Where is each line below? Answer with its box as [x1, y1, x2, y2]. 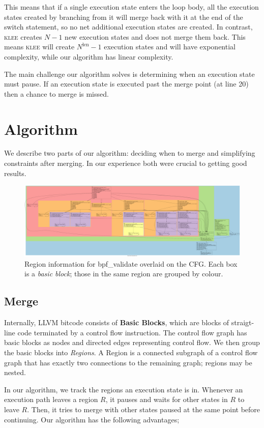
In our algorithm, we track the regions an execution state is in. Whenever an [4, 384, 243, 394]
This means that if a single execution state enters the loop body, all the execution [4, 2, 259, 12]
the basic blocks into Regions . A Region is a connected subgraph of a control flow [4, 347, 258, 357]
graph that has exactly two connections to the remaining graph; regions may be [4, 357, 252, 367]
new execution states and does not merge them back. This [65, 31, 246, 42]
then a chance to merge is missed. [4, 88, 109, 99]
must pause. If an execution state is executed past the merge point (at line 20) [4, 78, 249, 89]
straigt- [231, 317, 254, 328]
